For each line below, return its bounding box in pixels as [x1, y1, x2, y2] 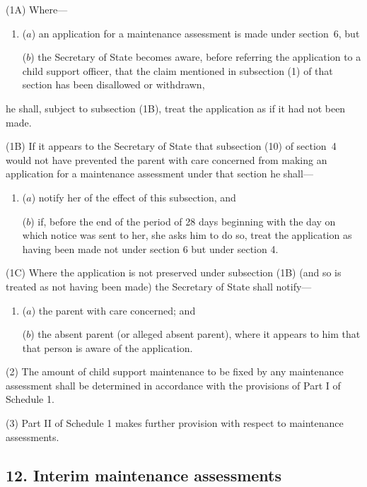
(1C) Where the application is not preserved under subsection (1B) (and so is [6, 265, 342, 280]
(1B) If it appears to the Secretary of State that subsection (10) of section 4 [6, 139, 337, 153]
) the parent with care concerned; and [31, 303, 196, 317]
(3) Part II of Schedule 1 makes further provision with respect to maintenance [6, 416, 344, 430]
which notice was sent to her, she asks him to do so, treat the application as [22, 228, 352, 242]
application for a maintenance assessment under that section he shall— [6, 166, 313, 181]
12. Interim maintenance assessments [6, 464, 282, 486]
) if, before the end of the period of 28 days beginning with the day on [30, 213, 336, 228]
